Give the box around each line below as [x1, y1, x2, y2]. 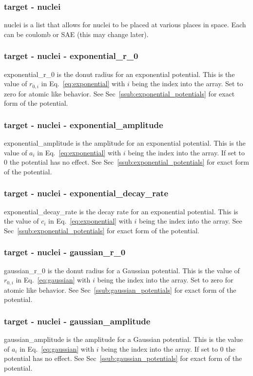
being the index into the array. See [139, 216, 242, 226]
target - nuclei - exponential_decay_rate [4, 187, 169, 199]
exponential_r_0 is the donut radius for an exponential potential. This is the [4, 69, 235, 79]
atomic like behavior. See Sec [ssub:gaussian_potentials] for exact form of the [4, 284, 236, 295]
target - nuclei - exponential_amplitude [4, 118, 163, 131]
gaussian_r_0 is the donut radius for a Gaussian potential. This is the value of [4, 265, 240, 275]
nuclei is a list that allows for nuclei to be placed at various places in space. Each [4, 19, 246, 30]
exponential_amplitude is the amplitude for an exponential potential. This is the [4, 138, 246, 148]
